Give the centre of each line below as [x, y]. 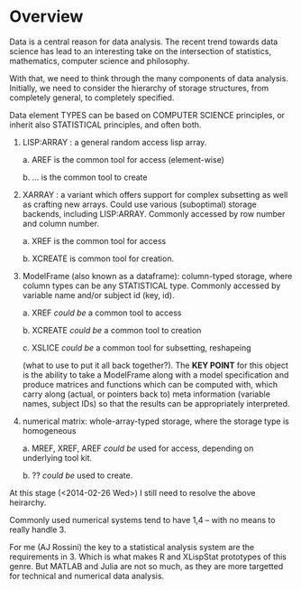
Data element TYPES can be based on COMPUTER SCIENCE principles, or [147, 115]
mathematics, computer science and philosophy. [100, 61]
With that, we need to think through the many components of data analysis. [149, 78]
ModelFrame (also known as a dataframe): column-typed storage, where [157, 276]
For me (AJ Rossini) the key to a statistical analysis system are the [132, 547]
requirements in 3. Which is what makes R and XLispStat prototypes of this [148, 557]
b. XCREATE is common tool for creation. [98, 258]
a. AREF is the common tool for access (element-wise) [123, 159]
